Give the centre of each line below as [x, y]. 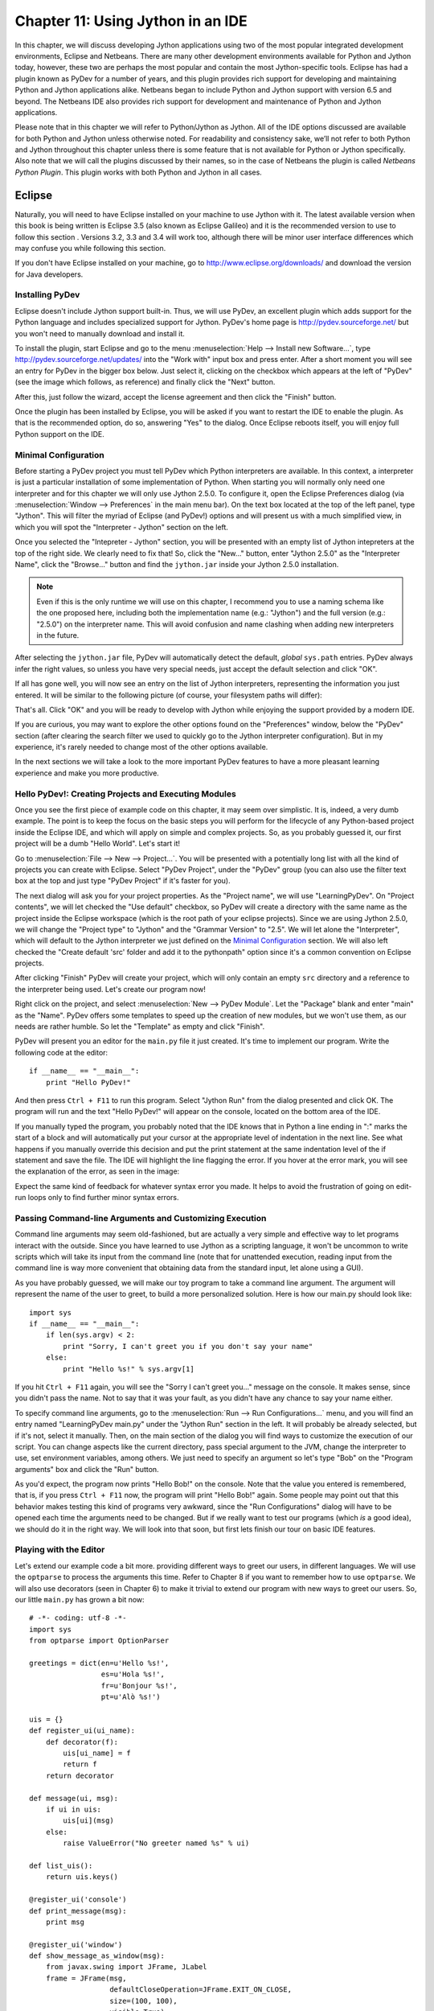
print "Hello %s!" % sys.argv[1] [129, 1369]
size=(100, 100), [144, 2001]
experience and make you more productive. [87, 773]
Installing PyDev [47, 295]
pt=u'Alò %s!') [131, 1697]
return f [80, 1764]
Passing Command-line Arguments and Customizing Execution [141, 1218]
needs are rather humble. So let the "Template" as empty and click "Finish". [140, 1026]
